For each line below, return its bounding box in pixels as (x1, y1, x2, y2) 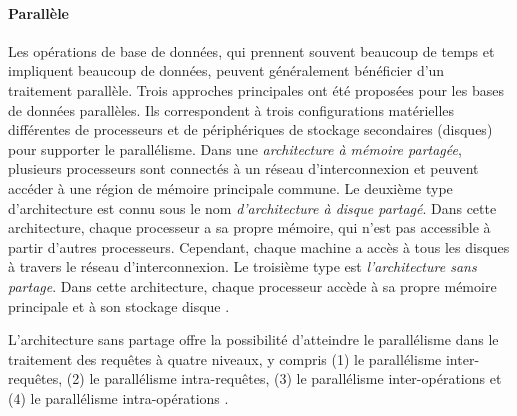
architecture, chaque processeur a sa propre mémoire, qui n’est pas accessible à (8, 217, 491, 238)
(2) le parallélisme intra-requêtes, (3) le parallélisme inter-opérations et (66, 368, 502, 389)
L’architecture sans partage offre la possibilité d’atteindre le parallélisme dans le (8, 329, 499, 350)
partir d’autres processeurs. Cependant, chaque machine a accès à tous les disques (8, 236, 510, 257)
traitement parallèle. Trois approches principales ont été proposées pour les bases (8, 79, 504, 100)
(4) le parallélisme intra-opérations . (8, 387, 229, 408)
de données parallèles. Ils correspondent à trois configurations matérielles (8, 99, 455, 120)
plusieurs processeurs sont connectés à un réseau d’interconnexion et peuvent (8, 158, 479, 179)
